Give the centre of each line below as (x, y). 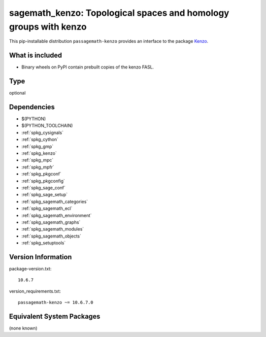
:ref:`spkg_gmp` (37, 146)
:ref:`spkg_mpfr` (38, 167)
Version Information (40, 257)
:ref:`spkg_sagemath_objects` (51, 236)
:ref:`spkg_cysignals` (42, 133)
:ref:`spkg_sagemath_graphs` (51, 222)
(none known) (23, 328)
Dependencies (32, 107)
